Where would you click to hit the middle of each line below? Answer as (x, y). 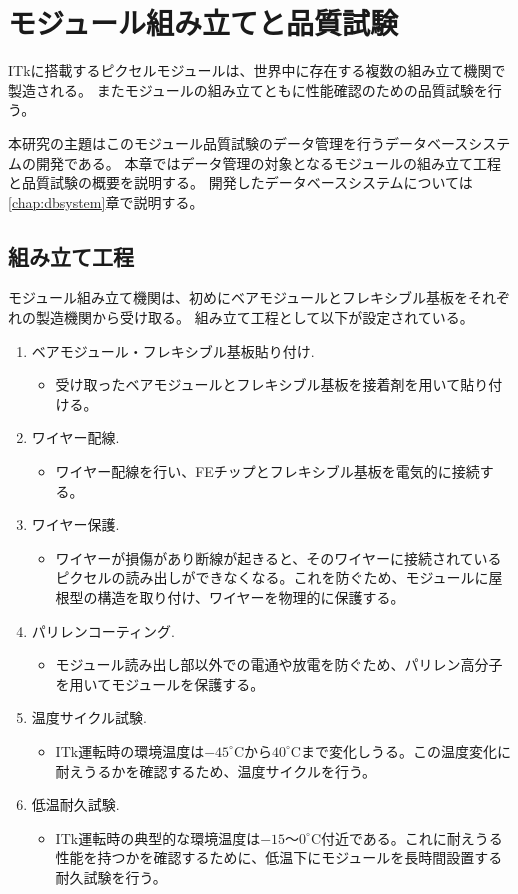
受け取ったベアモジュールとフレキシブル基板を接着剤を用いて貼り (272, 384)
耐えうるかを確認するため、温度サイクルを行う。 (216, 770)
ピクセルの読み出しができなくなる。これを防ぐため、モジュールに (272, 577)
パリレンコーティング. (103, 630)
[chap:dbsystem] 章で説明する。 (106, 201)
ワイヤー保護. (75, 524)
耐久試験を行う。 (111, 876)
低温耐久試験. (75, 804)
